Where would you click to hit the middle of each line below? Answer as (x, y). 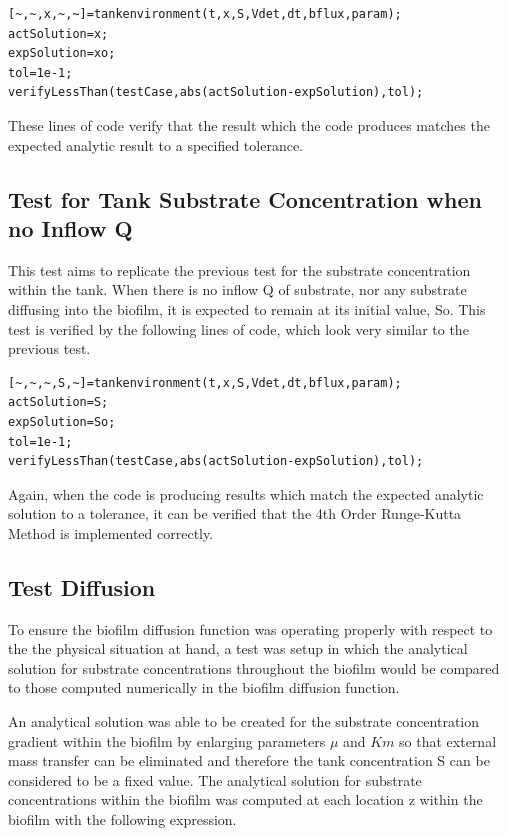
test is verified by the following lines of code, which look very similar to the (238, 328)
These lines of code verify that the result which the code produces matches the (249, 124)
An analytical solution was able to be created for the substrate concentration (244, 721)
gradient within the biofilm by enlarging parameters (167, 740)
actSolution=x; (58, 33)
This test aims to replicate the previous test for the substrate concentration (239, 269)
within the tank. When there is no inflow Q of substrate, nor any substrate (237, 289)
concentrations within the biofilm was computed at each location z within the (245, 799)
